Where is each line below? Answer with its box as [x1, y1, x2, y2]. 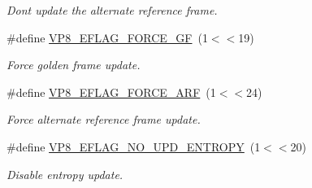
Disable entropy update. [6, 165, 123, 182]
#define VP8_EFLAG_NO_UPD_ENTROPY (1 [6, 138, 261, 155]
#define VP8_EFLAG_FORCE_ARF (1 [6, 83, 216, 100]
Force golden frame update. [6, 56, 141, 73]
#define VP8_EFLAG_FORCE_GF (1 [6, 28, 208, 46]
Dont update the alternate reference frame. [6, 2, 218, 18]
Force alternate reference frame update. [6, 111, 201, 128]
